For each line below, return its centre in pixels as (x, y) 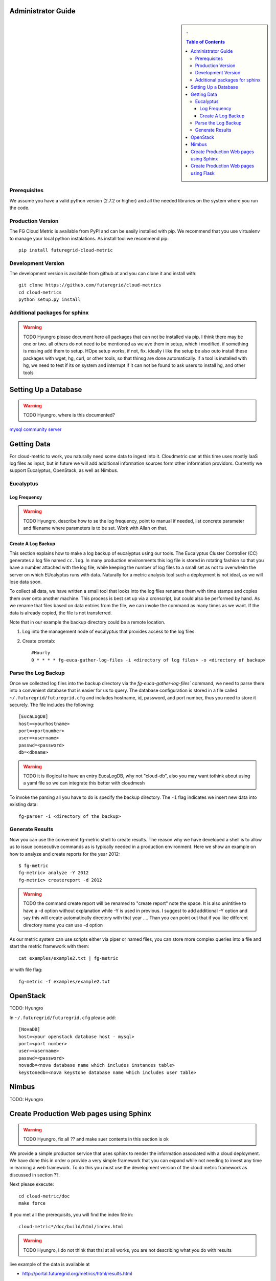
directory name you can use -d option (63, 925)
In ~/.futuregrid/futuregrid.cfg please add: (63, 1018)
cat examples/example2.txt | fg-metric (68, 958)
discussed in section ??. (35, 1175)
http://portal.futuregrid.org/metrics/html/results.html (77, 1274)
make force (32, 1203)
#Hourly (41, 653)
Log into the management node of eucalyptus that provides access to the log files (108, 632)
